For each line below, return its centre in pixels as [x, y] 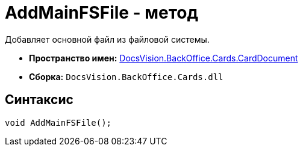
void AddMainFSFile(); [58, 122]
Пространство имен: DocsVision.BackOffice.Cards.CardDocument [164, 58]
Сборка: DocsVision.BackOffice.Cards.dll [126, 76]
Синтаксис [39, 100]
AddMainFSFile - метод [102, 13]
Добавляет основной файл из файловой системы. [107, 39]
